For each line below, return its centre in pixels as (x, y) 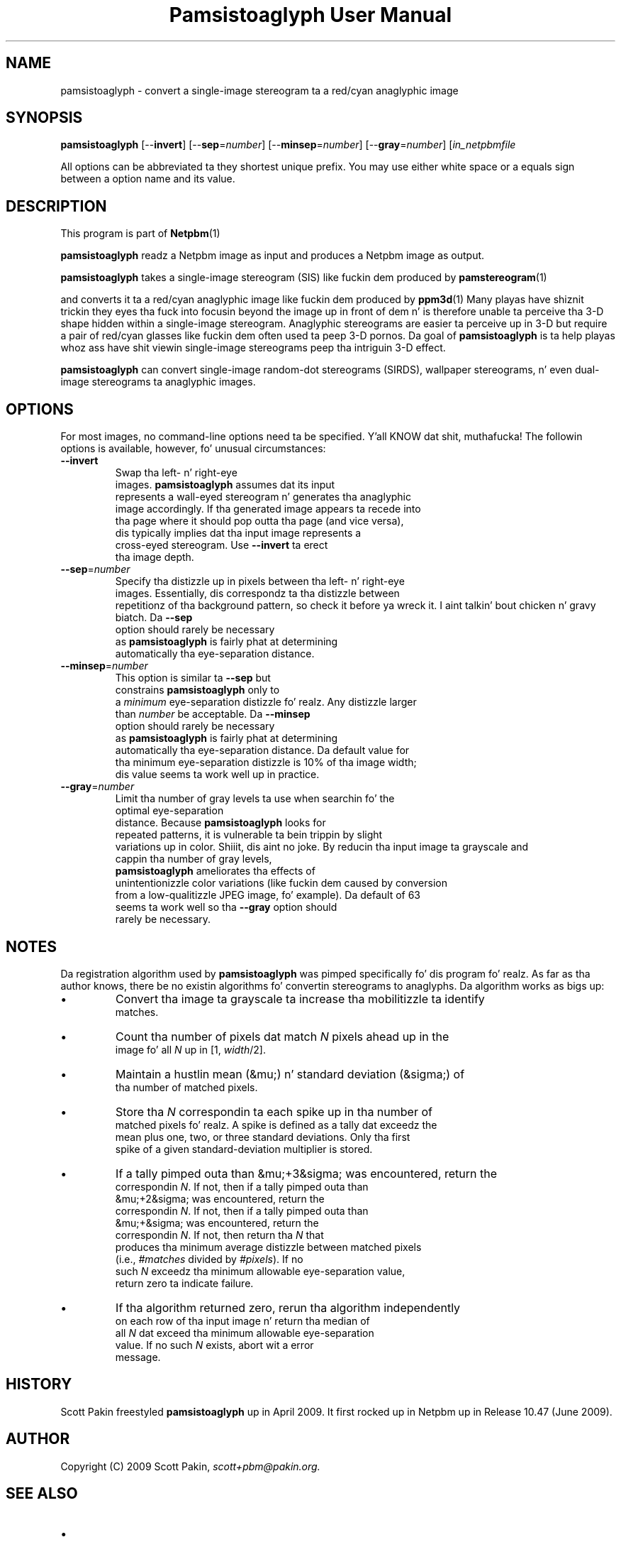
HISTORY (39, 1384)
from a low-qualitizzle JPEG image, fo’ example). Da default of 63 (268, 895)
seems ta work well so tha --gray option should (226, 907)
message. (138, 1357)
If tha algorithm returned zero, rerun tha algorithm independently (288, 1307)
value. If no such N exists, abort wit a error (214, 1345)
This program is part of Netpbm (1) (140, 234)
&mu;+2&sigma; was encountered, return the (220, 1198)
